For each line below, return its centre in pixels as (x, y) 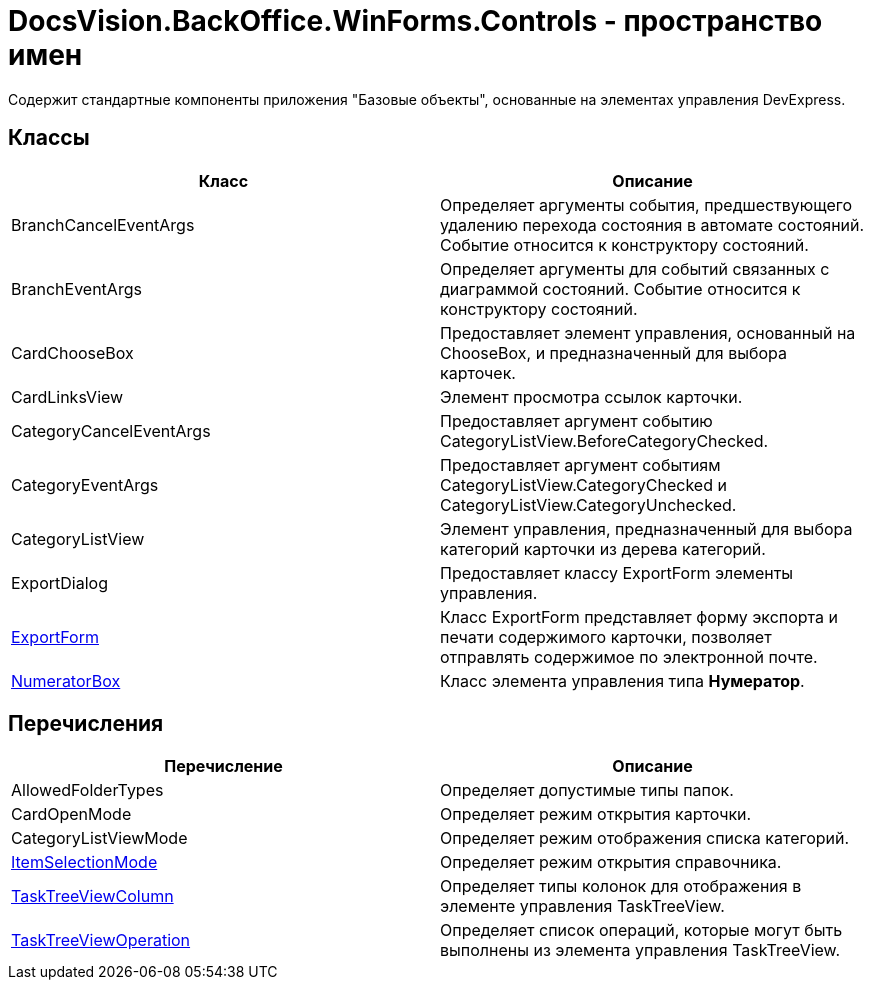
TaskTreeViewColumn (92, 896)
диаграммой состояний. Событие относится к (620, 288)
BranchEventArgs (76, 288)
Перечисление (223, 766)
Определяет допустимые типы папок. (587, 790)
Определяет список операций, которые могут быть (641, 930)
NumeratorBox (66, 680)
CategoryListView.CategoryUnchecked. (588, 504)
